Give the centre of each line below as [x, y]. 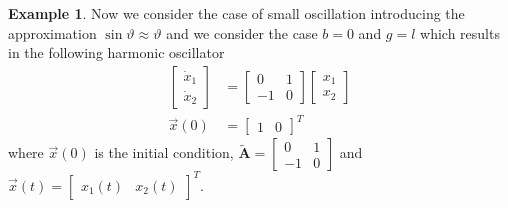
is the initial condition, [164, 152]
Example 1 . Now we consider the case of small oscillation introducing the [236, 13]
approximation [52, 32]
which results [460, 32]
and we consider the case [242, 32]
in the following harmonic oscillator [116, 52]
